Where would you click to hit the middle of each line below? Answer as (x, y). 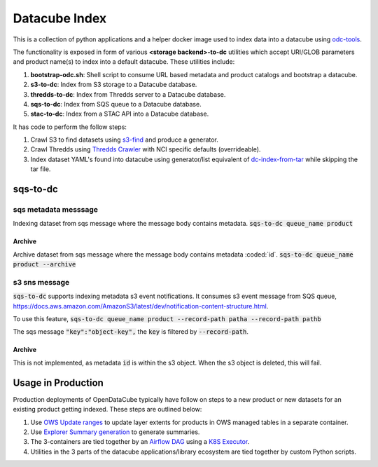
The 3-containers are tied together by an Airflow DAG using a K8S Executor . (140, 442)
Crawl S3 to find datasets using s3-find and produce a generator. (124, 140)
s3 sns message (41, 282)
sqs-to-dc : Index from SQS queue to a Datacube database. (116, 104)
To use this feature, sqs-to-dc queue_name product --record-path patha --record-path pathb (167, 319)
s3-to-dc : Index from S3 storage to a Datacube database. (114, 85)
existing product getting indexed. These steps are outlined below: (107, 410)
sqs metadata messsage (55, 210)
